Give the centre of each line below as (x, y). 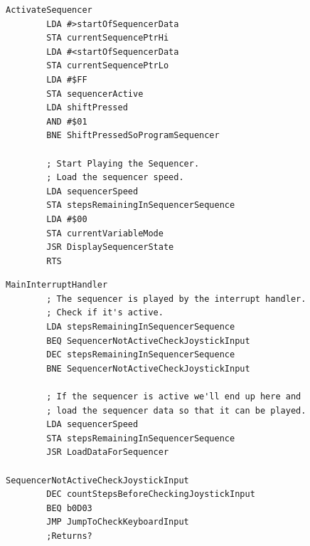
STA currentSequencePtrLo (108, 66)
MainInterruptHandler (57, 285)
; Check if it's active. (105, 313)
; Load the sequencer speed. (115, 178)
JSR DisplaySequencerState (110, 247)
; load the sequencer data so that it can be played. (176, 410)
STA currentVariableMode (105, 233)
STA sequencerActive (95, 94)
